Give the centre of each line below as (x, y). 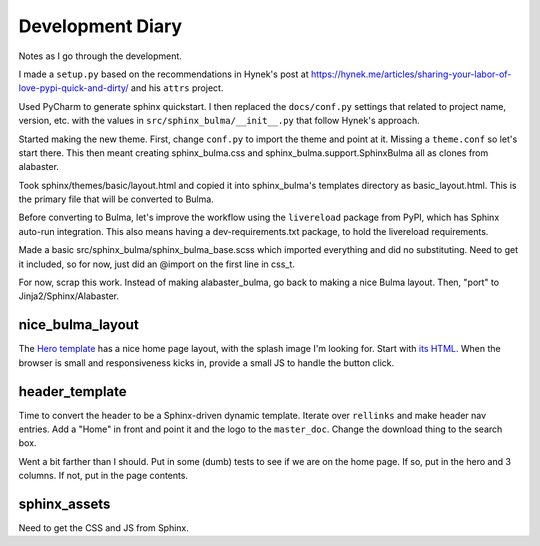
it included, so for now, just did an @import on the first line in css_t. (156, 264)
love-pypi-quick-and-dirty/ (73, 88)
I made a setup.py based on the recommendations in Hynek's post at (163, 74)
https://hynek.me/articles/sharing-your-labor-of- (411, 74)
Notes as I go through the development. (100, 56)
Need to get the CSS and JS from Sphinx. (104, 528)
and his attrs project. (177, 88)
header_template (72, 391)
